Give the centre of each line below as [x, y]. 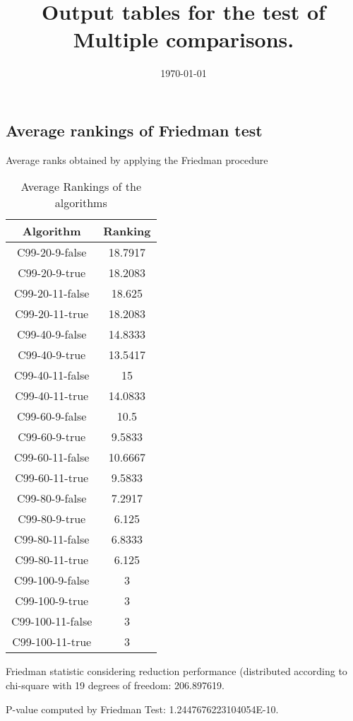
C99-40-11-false [52, 375]
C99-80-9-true [52, 519]
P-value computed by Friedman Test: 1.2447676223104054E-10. [142, 709]
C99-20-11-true [52, 314]
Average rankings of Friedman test [134, 130]
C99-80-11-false [52, 539]
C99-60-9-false [52, 416]
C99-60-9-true [52, 437]
